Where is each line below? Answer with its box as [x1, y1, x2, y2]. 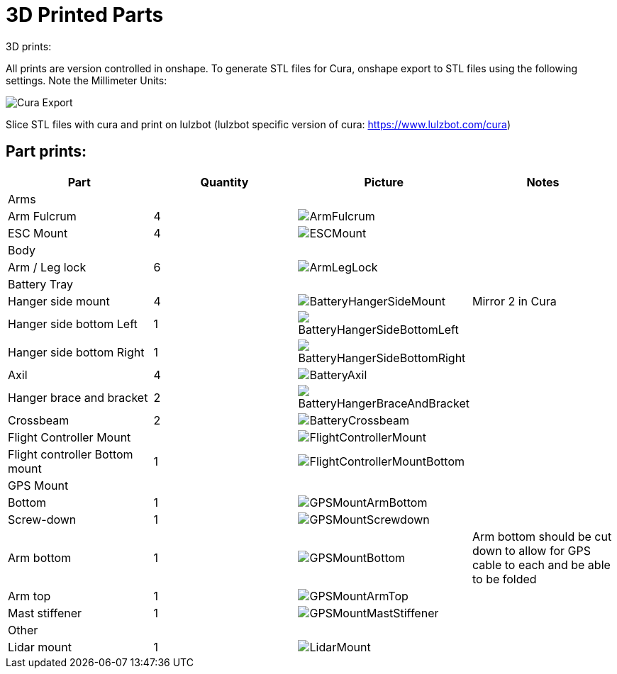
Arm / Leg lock [8, 259, 87, 274]
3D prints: [6, 40, 52, 52]
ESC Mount [8, 225, 68, 240]
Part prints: [6, 142, 87, 161]
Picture [364, 174, 404, 189]
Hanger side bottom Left [8, 316, 138, 331]
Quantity [200, 174, 249, 189]
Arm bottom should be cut [472, 529, 612, 544]
